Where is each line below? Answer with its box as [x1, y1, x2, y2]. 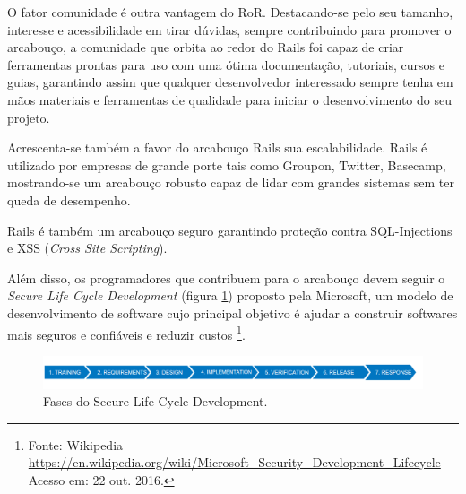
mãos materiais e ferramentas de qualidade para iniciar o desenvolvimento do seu [7, 90, 452, 108]
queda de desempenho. [7, 190, 131, 209]
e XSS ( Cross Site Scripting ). [7, 238, 168, 257]
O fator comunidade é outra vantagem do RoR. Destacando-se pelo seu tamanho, [7, 3, 453, 21]
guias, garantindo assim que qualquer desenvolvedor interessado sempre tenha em [7, 73, 453, 91]
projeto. [7, 108, 50, 126]
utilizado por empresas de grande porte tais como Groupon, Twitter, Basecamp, [7, 155, 446, 174]
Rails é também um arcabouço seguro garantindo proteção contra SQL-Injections [7, 221, 453, 239]
